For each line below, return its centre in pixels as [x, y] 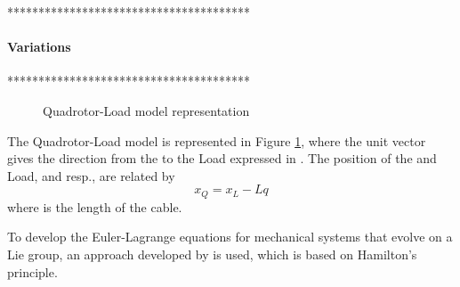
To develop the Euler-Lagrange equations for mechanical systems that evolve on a [230, 237]
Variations [39, 47]
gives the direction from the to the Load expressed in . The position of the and [222, 158]
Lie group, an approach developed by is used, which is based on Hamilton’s [212, 254]
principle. [32, 271]
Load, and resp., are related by [91, 175]
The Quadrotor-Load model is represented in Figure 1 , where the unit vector [217, 140]
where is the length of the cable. [95, 206]
